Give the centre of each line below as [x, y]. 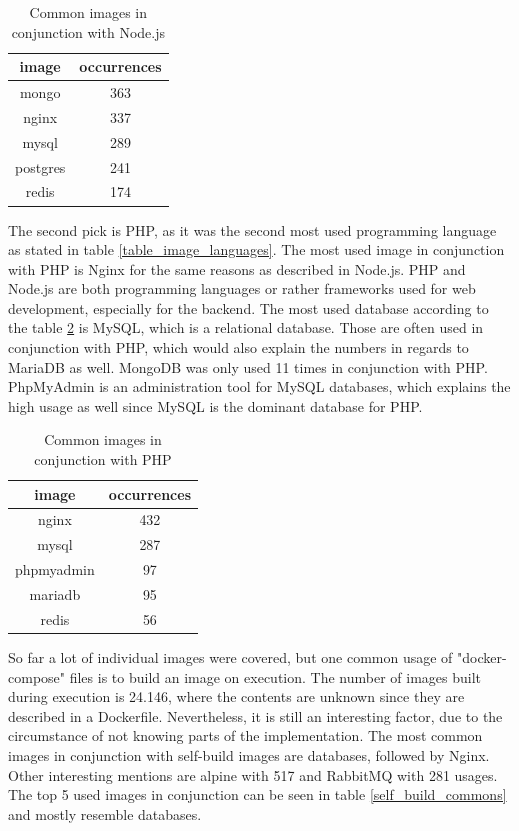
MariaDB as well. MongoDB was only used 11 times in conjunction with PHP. [248, 366]
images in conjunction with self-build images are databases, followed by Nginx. [249, 754]
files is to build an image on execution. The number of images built [275, 676]
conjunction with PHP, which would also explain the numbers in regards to [238, 347]
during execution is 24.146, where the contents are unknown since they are [236, 696]
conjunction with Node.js [88, 31]
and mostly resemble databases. [105, 813]
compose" [37, 676]
